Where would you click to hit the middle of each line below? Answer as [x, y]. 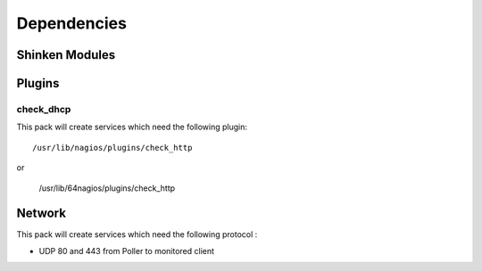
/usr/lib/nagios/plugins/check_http [112, 148]
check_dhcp [44, 109]
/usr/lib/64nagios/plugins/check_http [107, 188]
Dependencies [71, 23]
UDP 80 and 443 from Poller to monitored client [126, 250]
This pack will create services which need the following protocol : [137, 234]
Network [42, 214]
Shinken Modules [66, 55]
